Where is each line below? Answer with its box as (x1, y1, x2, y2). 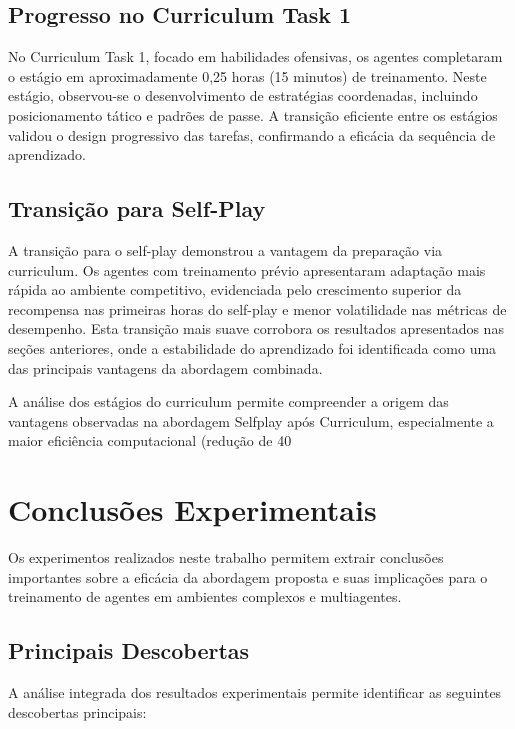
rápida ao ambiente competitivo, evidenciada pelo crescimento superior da (8, 279, 462, 300)
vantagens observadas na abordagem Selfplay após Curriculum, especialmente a (8, 410, 494, 431)
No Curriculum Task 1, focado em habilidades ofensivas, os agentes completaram (8, 46, 503, 67)
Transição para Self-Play (8, 193, 266, 224)
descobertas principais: (8, 701, 147, 722)
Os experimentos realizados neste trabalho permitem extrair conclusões (8, 547, 444, 568)
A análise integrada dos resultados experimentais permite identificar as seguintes (8, 682, 502, 703)
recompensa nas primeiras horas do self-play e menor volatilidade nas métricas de (8, 298, 507, 319)
